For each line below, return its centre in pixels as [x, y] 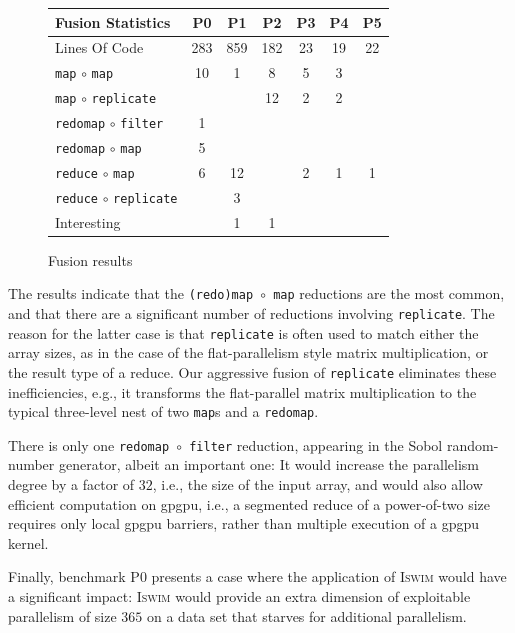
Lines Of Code [99, 47]
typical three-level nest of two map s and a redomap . [163, 411]
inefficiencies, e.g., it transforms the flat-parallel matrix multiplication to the [242, 391]
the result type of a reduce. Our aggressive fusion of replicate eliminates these [252, 371]
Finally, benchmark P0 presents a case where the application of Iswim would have [257, 576]
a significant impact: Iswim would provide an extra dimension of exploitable [239, 596]
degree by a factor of [71, 484]
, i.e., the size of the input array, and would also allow [317, 484]
